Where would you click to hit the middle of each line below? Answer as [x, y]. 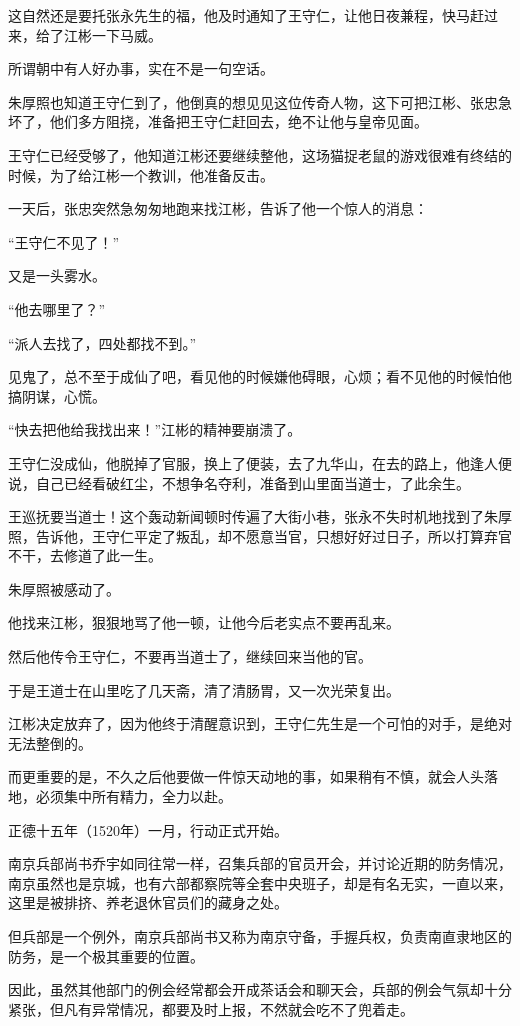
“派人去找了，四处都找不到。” [102, 342]
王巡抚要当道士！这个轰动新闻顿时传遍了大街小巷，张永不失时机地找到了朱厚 [260, 516]
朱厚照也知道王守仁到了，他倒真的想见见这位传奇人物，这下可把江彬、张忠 [253, 101]
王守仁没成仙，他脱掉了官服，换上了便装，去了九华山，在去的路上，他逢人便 [260, 462]
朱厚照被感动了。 [64, 588]
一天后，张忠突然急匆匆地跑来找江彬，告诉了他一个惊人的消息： [218, 208]
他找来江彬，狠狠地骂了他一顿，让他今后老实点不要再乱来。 [204, 622]
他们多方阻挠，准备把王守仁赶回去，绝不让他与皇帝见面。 [238, 121]
